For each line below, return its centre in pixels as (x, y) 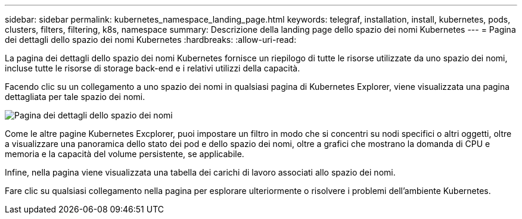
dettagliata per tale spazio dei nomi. (75, 97)
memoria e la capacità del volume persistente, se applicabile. (125, 154)
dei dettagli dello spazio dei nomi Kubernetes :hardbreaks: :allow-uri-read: (151, 40)
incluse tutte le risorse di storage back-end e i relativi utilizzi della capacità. (153, 68)
